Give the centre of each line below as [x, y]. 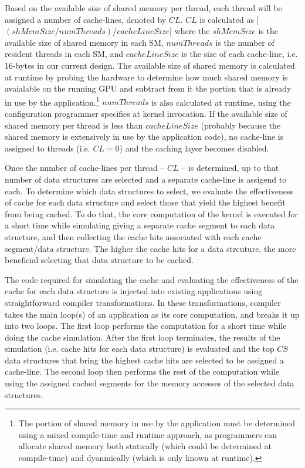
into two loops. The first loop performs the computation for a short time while [146, 326]
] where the [190, 31]
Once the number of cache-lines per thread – [85, 168]
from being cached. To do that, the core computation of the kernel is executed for [151, 213]
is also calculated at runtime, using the [221, 102]
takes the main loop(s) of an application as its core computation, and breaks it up [152, 314]
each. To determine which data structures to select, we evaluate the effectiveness [149, 191]
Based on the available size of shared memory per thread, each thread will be [143, 8]
